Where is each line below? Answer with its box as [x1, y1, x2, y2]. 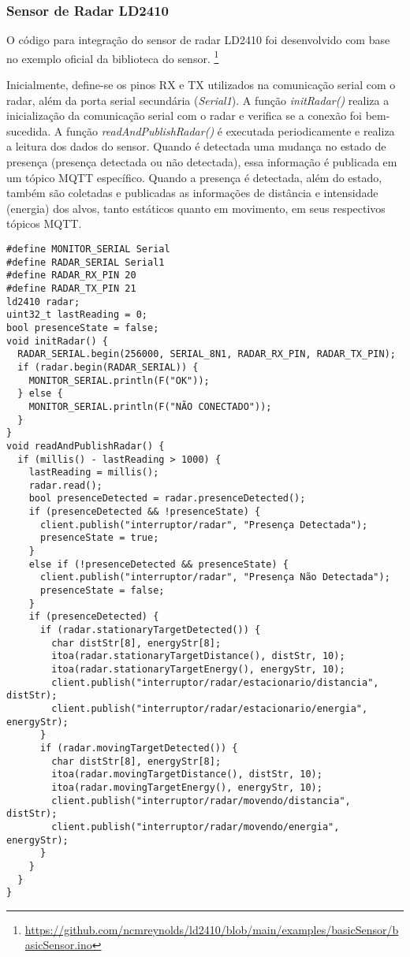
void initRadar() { [6, 335, 108, 347]
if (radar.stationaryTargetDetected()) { [39, 624, 261, 636]
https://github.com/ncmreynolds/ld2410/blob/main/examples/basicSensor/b [24, 921, 399, 937]
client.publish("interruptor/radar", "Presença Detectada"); [39, 519, 368, 531]
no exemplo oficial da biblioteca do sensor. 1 [6, 47, 219, 66]
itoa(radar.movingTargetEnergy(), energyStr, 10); [51, 781, 322, 793]
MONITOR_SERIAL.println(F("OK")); [28, 374, 210, 386]
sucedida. [6, 122, 51, 139]
